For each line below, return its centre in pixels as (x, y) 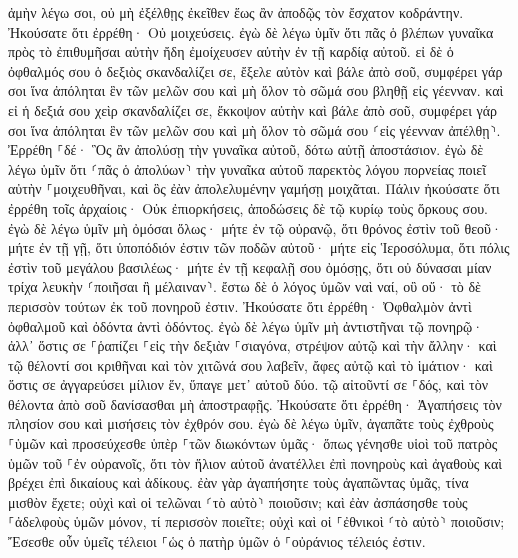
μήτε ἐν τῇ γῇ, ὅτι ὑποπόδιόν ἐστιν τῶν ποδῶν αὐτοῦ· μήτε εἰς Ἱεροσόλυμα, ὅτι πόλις (259, 247)
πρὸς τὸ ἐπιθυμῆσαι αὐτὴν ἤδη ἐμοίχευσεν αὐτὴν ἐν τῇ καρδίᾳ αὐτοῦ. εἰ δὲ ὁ (231, 51)
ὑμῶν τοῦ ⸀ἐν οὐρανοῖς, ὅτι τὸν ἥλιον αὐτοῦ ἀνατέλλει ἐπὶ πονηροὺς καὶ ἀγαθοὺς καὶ (255, 462)
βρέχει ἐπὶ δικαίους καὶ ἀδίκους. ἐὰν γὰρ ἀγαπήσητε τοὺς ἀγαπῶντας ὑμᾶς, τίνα (238, 482)
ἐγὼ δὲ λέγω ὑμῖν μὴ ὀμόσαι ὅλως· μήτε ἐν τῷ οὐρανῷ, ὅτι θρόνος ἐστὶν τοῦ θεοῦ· (255, 227)
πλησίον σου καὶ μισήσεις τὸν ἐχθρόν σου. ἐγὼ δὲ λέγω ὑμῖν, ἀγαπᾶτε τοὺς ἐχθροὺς (251, 423)
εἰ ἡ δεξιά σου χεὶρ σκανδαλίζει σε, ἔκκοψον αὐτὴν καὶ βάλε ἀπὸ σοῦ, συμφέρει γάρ (253, 109)
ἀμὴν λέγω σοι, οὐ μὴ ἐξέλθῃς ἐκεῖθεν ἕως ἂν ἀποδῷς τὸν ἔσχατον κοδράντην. (236, 12)
